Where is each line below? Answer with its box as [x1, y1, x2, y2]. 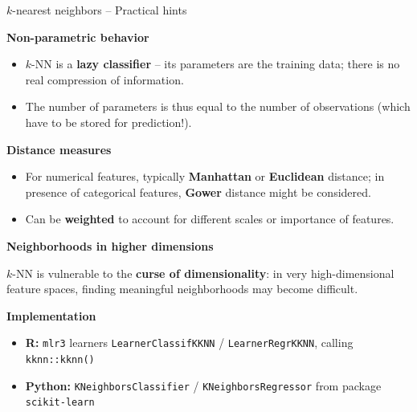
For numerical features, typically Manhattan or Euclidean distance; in [25, 168, 385, 185]
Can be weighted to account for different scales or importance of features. [25, 210, 395, 227]
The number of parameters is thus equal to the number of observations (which [25, 98, 411, 115]
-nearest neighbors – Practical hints [12, 2, 187, 18]
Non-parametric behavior [6, 28, 149, 45]
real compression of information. [25, 71, 184, 88]
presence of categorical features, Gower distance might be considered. [25, 183, 371, 200]
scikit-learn [25, 397, 95, 409]
